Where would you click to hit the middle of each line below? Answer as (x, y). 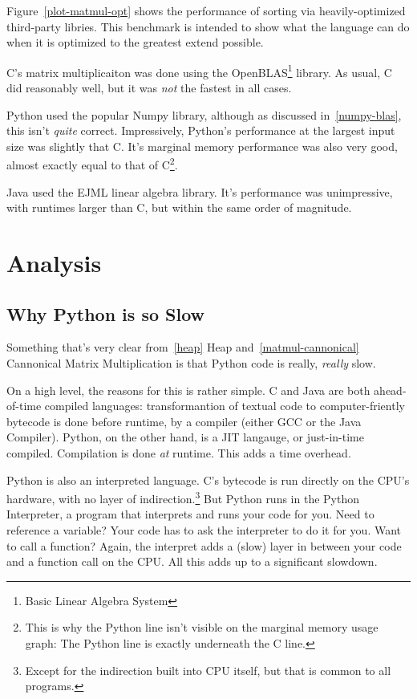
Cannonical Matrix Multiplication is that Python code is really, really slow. (191, 363)
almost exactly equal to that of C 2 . (92, 164)
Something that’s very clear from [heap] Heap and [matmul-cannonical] (183, 347)
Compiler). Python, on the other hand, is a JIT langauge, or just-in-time (185, 437)
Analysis (54, 263)
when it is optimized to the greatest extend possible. (135, 42)
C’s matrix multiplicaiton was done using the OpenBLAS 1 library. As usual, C (199, 71)
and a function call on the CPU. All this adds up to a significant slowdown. (192, 561)
